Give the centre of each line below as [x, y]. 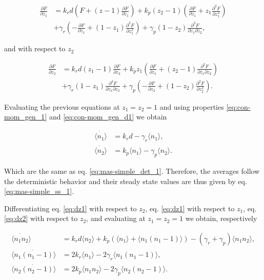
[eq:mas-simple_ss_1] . [39, 191]
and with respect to [35, 48]
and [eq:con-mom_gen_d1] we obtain [108, 117]
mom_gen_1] [26, 117]
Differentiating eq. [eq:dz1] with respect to [70, 208]
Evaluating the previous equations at [62, 106]
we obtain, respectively [221, 218]
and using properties [192, 106]
